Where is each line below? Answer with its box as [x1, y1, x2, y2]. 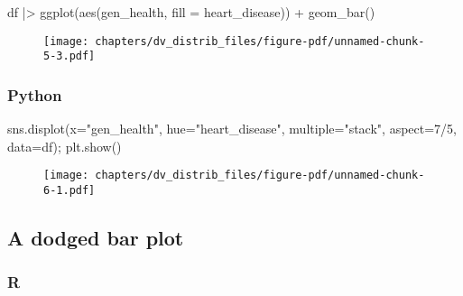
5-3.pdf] [43, 50, 96, 63]
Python [7, 83, 62, 106]
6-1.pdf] [43, 183, 96, 197]
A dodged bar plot [7, 224, 184, 252]
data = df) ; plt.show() [7, 136, 122, 155]
